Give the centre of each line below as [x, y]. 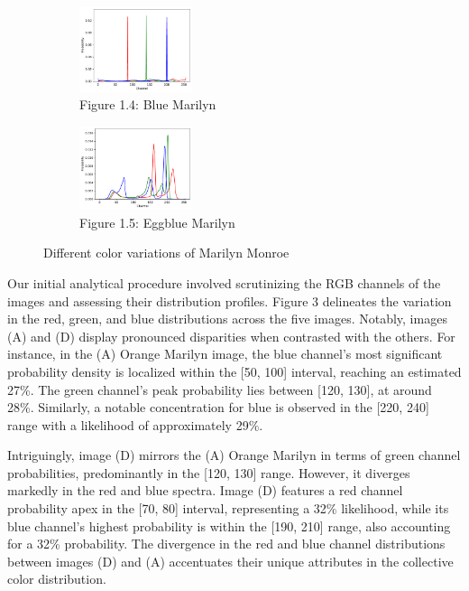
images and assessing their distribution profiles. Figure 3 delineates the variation [230, 300]
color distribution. [57, 579]
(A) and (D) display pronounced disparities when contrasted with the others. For [231, 336]
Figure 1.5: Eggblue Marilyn [157, 222]
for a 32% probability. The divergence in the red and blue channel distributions [226, 544]
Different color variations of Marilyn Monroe [166, 253]
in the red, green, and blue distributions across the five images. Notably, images [227, 319]
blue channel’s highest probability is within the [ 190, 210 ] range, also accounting [229, 525]
